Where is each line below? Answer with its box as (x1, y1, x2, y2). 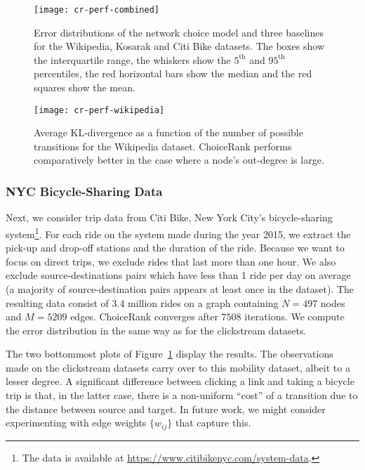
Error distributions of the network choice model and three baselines (34, 25, 324, 39)
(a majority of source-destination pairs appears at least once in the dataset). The (6, 281, 354, 296)
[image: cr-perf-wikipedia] (34, 105, 165, 115)
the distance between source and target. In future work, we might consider (6, 401, 326, 416)
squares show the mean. (34, 80, 135, 95)
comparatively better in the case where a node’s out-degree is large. (34, 152, 324, 167)
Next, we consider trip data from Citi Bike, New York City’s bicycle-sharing (6, 210, 333, 225)
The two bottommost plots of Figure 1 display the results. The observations (6, 346, 333, 361)
